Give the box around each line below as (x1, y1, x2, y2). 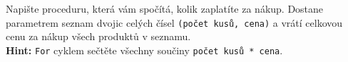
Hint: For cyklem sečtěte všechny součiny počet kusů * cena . (6, 42, 283, 57)
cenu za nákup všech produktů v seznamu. (6, 29, 191, 44)
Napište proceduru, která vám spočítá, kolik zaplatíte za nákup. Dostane (6, 1, 324, 15)
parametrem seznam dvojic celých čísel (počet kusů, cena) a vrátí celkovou (6, 15, 343, 30)
